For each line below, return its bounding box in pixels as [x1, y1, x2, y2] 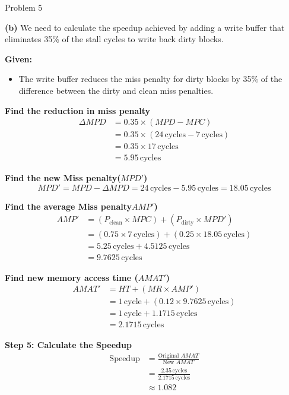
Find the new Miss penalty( [5, 172, 121, 184]
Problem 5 [5, 1, 43, 13]
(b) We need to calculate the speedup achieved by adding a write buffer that [5, 21, 285, 33]
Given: [5, 52, 32, 65]
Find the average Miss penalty [5, 200, 132, 212]
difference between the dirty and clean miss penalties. [18, 84, 214, 96]
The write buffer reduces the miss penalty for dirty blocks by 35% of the [18, 72, 282, 85]
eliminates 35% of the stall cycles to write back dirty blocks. [5, 33, 224, 45]
